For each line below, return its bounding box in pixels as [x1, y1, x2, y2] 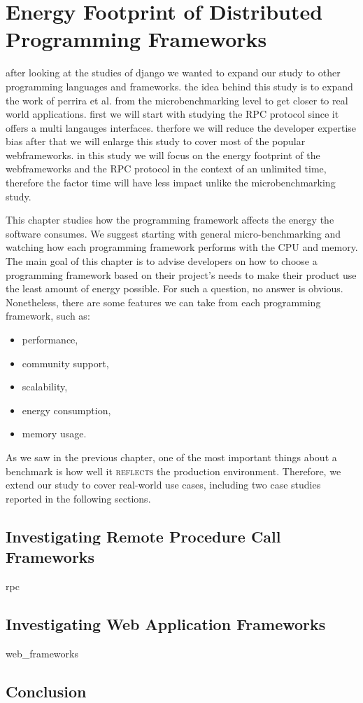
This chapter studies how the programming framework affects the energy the [6, 212, 334, 227]
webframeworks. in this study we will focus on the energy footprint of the [6, 147, 320, 162]
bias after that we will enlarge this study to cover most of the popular [6, 134, 306, 149]
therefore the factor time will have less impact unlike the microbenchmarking [6, 175, 336, 190]
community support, [22, 355, 109, 370]
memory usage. [22, 426, 87, 441]
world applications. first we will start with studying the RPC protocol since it [6, 107, 339, 121]
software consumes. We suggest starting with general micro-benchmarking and [6, 226, 341, 240]
